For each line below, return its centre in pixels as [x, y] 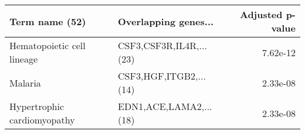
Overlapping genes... [166, 21]
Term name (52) [48, 21]
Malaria [25, 83]
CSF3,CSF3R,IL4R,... [162, 45]
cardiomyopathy [42, 120]
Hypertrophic [37, 106]
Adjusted [261, 14]
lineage [24, 59]
